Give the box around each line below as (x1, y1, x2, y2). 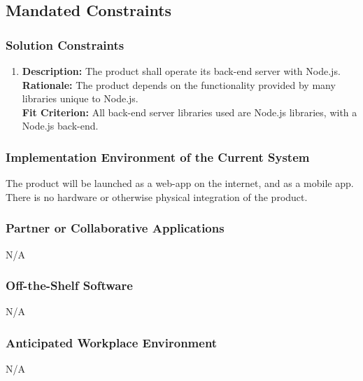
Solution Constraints (6, 36, 124, 53)
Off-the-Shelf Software (6, 277, 133, 294)
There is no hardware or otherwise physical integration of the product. (6, 189, 308, 204)
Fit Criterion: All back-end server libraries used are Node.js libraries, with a (22, 104, 357, 119)
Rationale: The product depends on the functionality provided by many (22, 77, 336, 92)
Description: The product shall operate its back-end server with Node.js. (22, 64, 341, 78)
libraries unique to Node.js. (22, 91, 138, 106)
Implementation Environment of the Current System (6, 148, 310, 165)
